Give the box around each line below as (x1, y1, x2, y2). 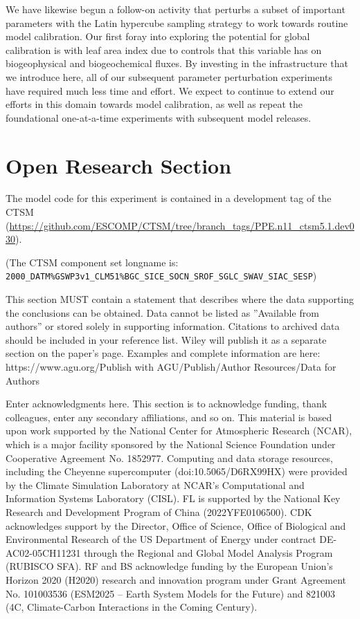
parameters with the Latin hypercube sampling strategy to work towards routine (6, 15, 348, 30)
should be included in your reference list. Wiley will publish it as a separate (6, 332, 327, 347)
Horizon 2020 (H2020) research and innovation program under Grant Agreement (6, 572, 347, 586)
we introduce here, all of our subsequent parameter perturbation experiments (6, 69, 332, 84)
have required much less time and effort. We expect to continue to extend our (6, 83, 334, 98)
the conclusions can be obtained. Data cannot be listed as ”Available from (6, 305, 319, 320)
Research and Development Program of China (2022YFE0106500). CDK (6, 505, 312, 519)
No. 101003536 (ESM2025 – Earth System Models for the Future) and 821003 (6, 586, 336, 600)
